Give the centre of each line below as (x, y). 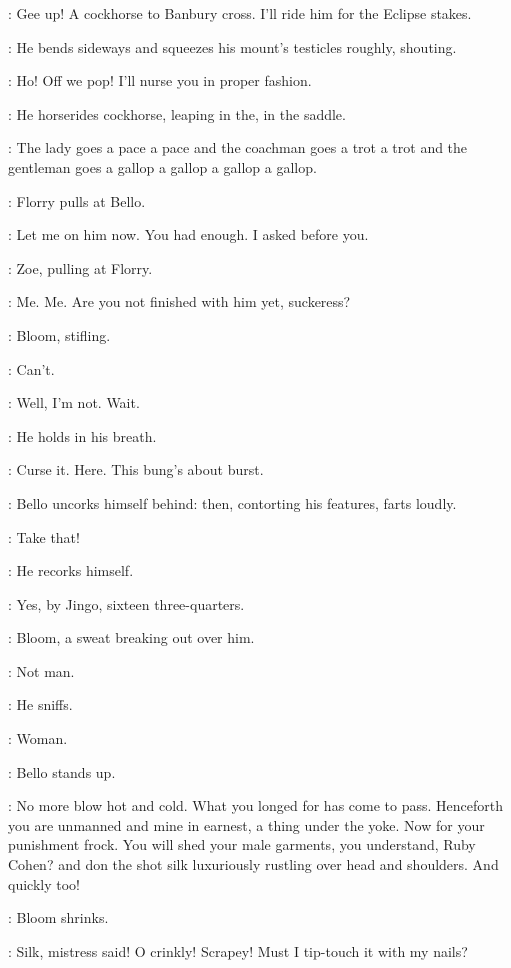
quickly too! (44, 883)
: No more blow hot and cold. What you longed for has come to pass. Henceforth (255, 805)
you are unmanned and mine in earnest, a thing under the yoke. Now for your (246, 824)
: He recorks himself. (71, 570)
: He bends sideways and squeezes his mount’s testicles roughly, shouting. (232, 46)
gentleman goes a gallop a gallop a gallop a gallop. (162, 166)
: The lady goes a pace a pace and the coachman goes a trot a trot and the (238, 147)
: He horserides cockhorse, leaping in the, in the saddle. (177, 113)
